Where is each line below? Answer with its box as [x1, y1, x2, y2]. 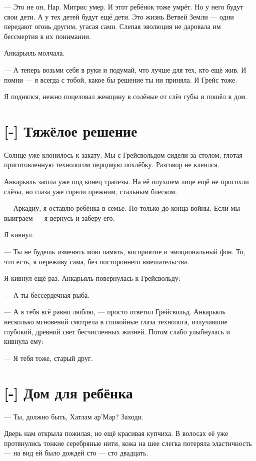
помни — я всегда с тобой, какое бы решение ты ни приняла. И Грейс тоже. [4, 74, 237, 85]
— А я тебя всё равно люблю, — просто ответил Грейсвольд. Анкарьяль [4, 306, 225, 317]
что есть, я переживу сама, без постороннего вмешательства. [4, 256, 189, 266]
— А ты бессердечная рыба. [4, 289, 90, 300]
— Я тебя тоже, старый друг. [4, 352, 93, 363]
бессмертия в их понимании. [4, 31, 91, 41]
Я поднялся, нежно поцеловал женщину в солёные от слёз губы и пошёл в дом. [4, 91, 247, 102]
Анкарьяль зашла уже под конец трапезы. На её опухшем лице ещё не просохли [4, 176, 249, 187]
